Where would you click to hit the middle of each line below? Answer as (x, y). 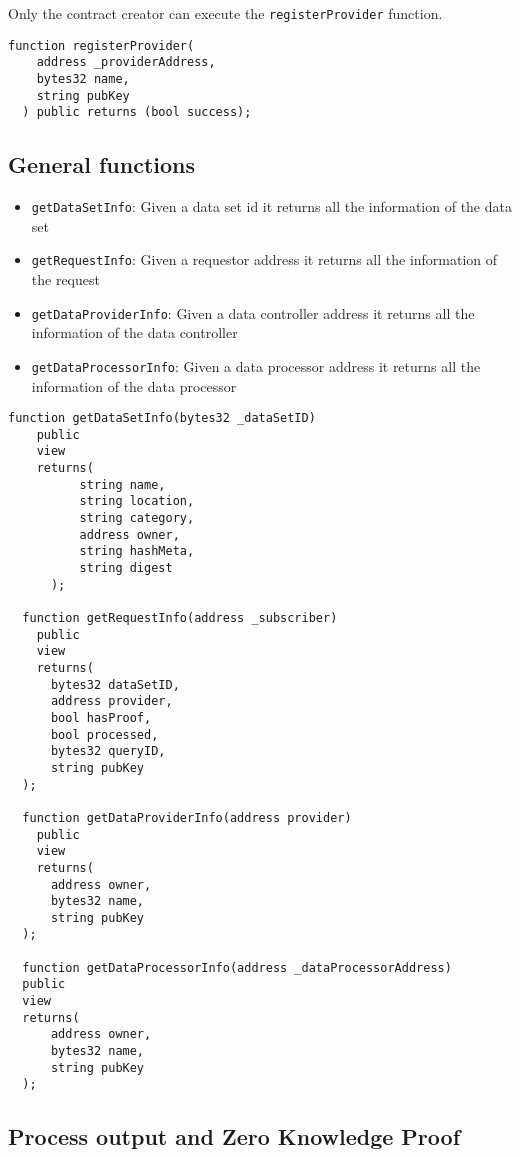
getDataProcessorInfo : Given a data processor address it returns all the (256, 365)
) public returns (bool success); (137, 112)
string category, (137, 518)
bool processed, (104, 734)
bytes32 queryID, (108, 751)
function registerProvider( (101, 45)
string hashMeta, (137, 551)
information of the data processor (134, 385)
